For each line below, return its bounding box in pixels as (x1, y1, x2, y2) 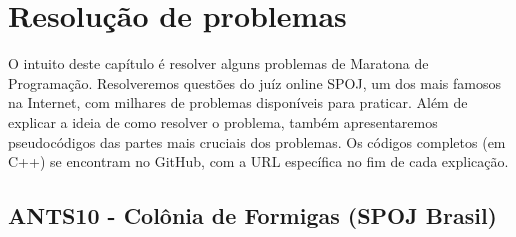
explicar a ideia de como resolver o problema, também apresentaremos (8, 111, 438, 132)
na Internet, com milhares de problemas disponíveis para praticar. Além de (8, 92, 468, 113)
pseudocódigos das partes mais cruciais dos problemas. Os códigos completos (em (8, 131, 506, 152)
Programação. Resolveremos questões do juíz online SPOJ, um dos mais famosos (8, 72, 502, 93)
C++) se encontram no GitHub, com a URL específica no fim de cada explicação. (8, 151, 509, 172)
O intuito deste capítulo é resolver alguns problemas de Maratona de (8, 53, 429, 74)
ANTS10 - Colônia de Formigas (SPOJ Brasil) (8, 200, 497, 231)
